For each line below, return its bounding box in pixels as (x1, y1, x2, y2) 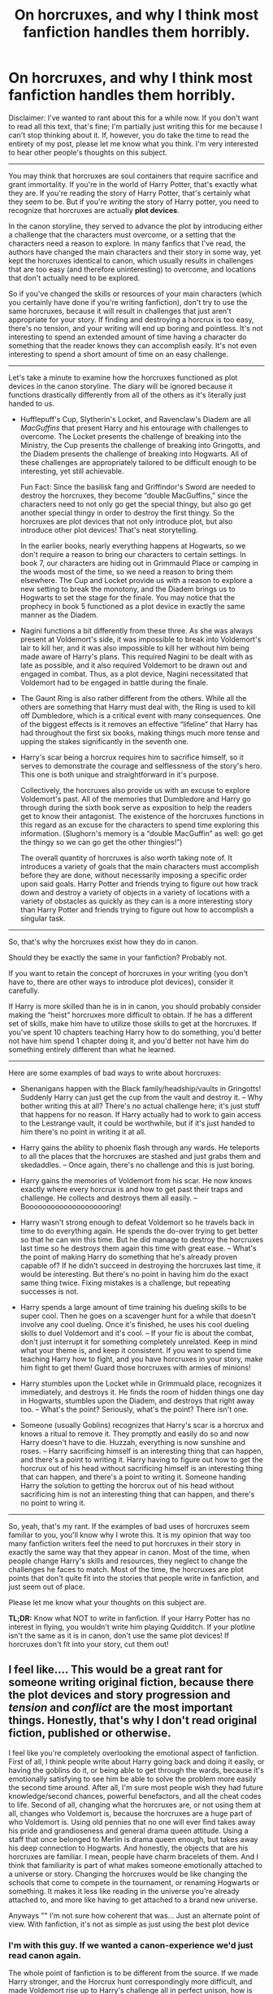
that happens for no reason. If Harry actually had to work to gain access (19, 1109, 262, 1119)
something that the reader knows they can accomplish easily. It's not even (8, 340, 258, 350)
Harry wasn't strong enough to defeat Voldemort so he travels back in (19, 1217, 254, 1227)
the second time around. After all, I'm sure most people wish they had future (8, 1783, 264, 1792)
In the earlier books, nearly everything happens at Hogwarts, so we (19, 541, 246, 551)
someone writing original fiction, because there (8, 1675, 254, 1689)
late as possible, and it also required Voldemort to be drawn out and (19, 660, 248, 670)
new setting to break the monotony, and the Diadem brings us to (19, 584, 236, 594)
